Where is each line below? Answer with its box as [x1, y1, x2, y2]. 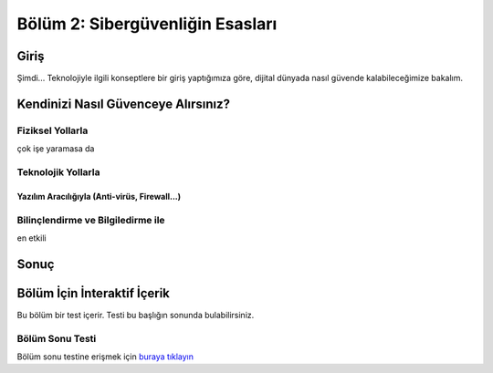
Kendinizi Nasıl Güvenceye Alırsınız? [16, 96, 231, 111]
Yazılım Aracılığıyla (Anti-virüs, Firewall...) [16, 191, 182, 202]
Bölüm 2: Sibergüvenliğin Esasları [16, 14, 278, 34]
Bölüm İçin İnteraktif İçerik [16, 285, 171, 301]
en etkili [16, 233, 47, 243]
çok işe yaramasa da [16, 143, 95, 154]
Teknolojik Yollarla [16, 165, 100, 178]
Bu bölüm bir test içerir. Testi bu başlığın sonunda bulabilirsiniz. [16, 309, 255, 320]
